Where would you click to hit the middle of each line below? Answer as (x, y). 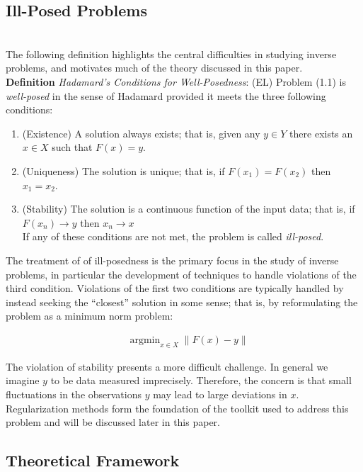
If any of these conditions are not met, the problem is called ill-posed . (173, 236)
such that (72, 147)
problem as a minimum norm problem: (90, 316)
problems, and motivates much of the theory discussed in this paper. (154, 68)
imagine (23, 380)
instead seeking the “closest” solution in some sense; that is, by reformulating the (182, 302)
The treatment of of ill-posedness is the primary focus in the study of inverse (172, 260)
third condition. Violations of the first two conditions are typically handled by (175, 288)
